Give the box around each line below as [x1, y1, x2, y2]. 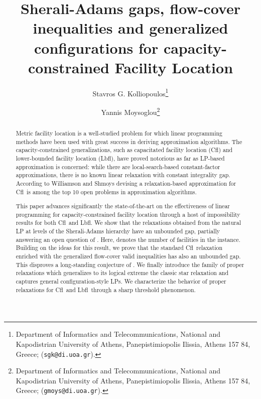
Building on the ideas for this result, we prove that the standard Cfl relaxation [16, 243, 222, 252]
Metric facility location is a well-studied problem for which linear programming [16, 128, 223, 137]
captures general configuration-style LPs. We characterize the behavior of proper [16, 277, 226, 286]
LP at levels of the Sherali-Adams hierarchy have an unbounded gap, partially [16, 227, 220, 235]
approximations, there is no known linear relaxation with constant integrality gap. [16, 171, 230, 179]
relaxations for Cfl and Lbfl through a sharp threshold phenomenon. [16, 285, 196, 294]
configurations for [34, 37, 159, 58]
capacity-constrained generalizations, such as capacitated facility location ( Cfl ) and [16, 146, 233, 154]
